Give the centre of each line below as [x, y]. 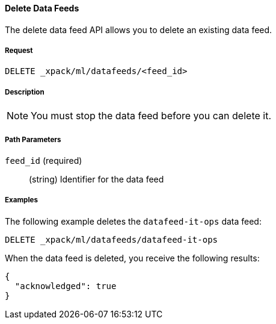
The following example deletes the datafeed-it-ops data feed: [133, 221]
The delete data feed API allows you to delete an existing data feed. [139, 30]
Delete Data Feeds [42, 8]
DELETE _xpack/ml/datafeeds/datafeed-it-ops [112, 239]
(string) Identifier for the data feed [97, 179]
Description [25, 92]
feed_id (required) [44, 160]
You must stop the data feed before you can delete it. [151, 116]
